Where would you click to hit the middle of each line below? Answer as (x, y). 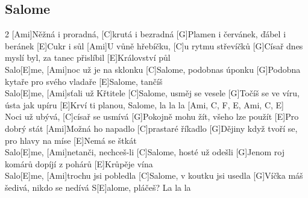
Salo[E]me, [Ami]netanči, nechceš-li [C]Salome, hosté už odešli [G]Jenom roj (145, 152)
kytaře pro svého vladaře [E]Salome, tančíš (84, 81)
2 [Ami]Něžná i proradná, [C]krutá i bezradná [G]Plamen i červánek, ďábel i (146, 34)
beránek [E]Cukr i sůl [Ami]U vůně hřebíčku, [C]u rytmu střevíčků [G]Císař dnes (154, 45)
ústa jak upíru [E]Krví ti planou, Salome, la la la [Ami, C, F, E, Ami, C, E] (144, 104)
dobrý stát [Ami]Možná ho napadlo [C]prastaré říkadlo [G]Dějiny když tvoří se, (151, 128)
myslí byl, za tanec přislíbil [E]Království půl (88, 57)
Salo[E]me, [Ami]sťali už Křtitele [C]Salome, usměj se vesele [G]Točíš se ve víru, (152, 93)
